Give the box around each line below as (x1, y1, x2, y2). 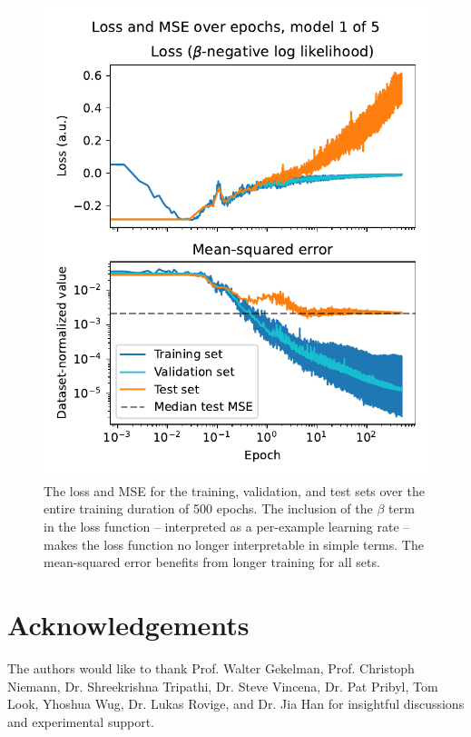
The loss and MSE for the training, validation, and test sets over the (44, 481, 425, 500)
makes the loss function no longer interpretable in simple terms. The (44, 534, 424, 553)
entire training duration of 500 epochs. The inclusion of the (44, 499, 373, 518)
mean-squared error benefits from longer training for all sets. (44, 553, 380, 572)
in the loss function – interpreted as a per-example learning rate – (44, 517, 410, 535)
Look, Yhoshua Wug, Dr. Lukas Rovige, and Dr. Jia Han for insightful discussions (7, 694, 465, 713)
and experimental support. (7, 712, 154, 731)
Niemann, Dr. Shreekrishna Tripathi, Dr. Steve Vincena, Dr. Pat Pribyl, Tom (7, 676, 438, 695)
